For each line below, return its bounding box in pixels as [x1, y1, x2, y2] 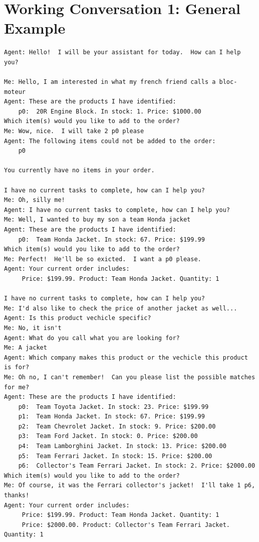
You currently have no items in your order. [4, 167, 155, 174]
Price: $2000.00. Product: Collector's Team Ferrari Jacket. [22, 521, 230, 528]
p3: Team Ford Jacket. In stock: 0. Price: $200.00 [18, 432, 198, 440]
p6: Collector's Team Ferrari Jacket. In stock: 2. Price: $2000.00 [18, 462, 255, 470]
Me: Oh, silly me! [4, 196, 65, 204]
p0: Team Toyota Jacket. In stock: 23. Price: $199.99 [18, 403, 209, 410]
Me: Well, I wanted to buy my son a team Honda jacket [4, 216, 191, 224]
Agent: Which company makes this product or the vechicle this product [4, 354, 248, 361]
